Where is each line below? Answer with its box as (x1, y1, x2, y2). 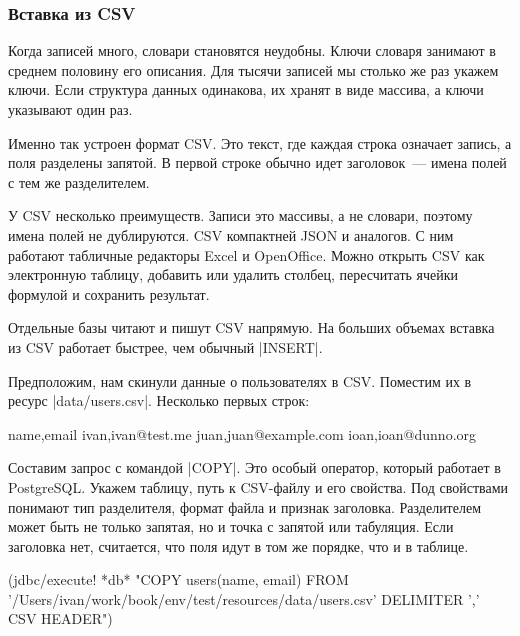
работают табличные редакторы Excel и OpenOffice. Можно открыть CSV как (8, 244, 485, 265)
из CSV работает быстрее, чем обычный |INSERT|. (8, 336, 323, 357)
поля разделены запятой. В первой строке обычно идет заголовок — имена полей (8, 152, 507, 173)
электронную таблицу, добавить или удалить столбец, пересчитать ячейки (8, 264, 459, 285)
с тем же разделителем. (8, 171, 150, 192)
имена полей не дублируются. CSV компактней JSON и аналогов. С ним (8, 224, 454, 245)
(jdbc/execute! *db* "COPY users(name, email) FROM (8, 569, 349, 590)
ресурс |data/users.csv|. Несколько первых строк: (8, 390, 310, 411)
